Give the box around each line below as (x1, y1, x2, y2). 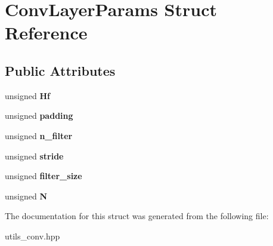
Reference (5, 20, 88, 45)
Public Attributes (5, 61, 116, 79)
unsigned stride (5, 149, 64, 162)
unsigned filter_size (5, 170, 82, 182)
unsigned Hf (5, 89, 50, 102)
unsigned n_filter (5, 129, 73, 142)
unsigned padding (5, 109, 73, 122)
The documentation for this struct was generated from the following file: (5, 210, 269, 222)
